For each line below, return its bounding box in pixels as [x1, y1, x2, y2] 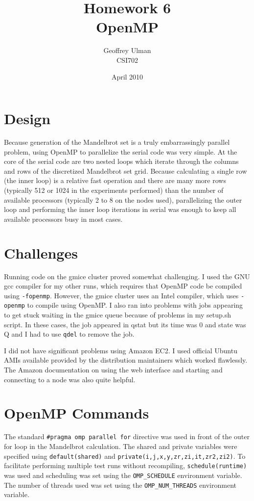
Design [4, 108, 51, 129]
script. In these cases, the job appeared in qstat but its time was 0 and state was [4, 319, 246, 329]
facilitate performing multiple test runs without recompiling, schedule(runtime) [4, 460, 247, 471]
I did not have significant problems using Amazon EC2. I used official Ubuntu [4, 345, 237, 355]
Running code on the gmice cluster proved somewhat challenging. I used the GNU [4, 271, 250, 281]
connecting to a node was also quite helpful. [4, 374, 136, 384]
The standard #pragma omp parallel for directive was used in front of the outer [4, 431, 250, 442]
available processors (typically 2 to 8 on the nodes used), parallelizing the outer [4, 194, 242, 205]
